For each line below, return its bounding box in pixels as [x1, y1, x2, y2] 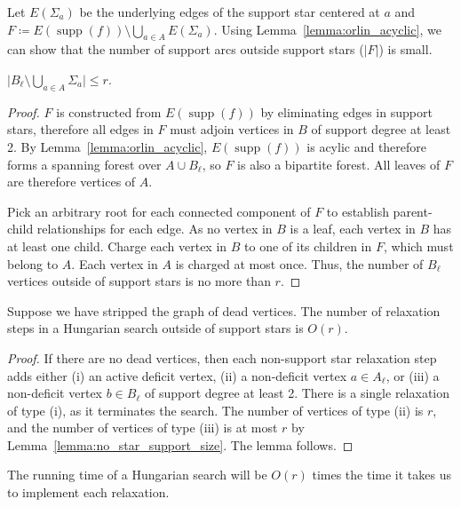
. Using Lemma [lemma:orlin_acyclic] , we [213, 20, 441, 38]
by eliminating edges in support [260, 102, 433, 121]
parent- [393, 202, 433, 220]
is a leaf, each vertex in [290, 219, 416, 238]
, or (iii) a [385, 366, 440, 384]
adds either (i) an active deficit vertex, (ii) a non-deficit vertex [7, 366, 347, 384]
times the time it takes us [312, 465, 451, 484]
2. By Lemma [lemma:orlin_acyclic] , [7, 137, 208, 155]
